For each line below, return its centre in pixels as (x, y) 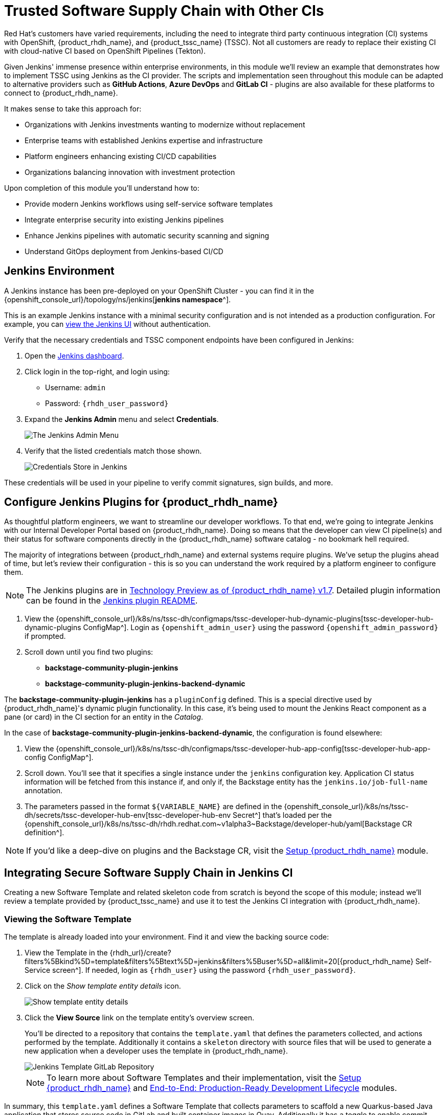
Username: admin (75, 387)
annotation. (43, 791)
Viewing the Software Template (68, 919)
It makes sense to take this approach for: (73, 108)
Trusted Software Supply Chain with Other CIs (164, 11)
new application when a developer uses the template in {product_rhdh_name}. (156, 1051)
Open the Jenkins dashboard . (74, 355)
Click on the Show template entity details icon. (103, 986)
